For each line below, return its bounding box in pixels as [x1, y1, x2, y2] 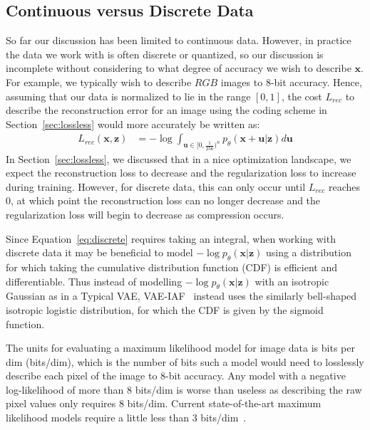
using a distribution [265, 245, 351, 260]
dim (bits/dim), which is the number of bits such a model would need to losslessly [6, 354, 364, 369]
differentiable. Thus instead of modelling [6, 273, 183, 288]
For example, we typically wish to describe [6, 74, 192, 89]
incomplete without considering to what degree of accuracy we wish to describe [6, 61, 351, 75]
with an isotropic [255, 273, 329, 288]
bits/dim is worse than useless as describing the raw [135, 382, 362, 397]
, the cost [281, 88, 322, 103]
